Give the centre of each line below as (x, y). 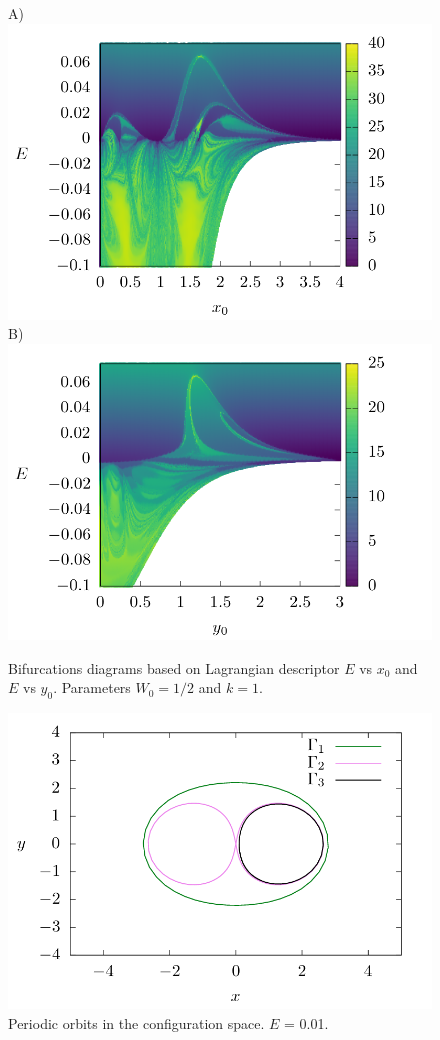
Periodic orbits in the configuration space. (136, 1022)
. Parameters (92, 687)
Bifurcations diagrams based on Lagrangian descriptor (174, 667)
